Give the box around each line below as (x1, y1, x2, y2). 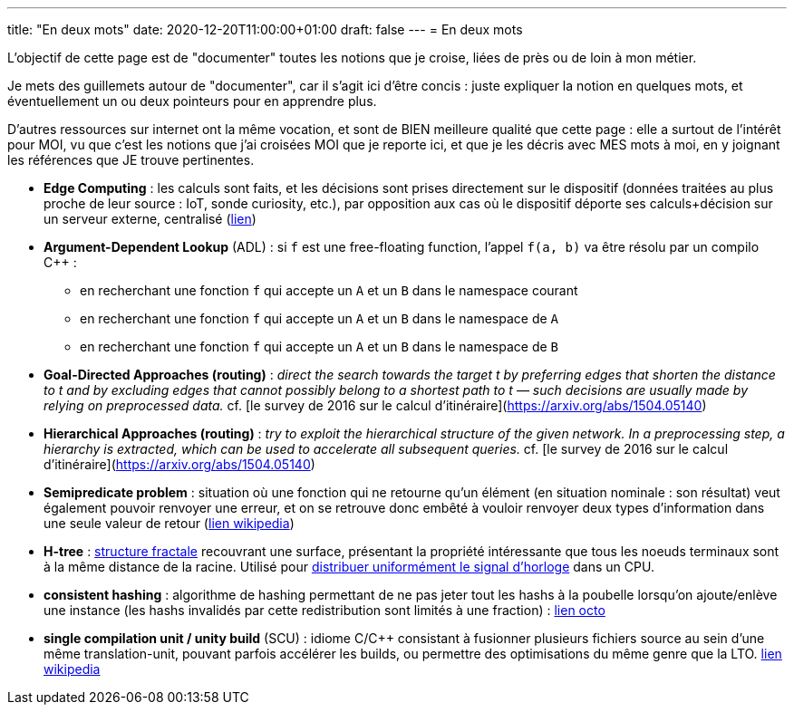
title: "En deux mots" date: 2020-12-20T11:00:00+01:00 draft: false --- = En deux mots (7, 22, 523, 37)
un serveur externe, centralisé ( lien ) (44, 211, 257, 226)
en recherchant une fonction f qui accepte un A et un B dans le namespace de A (80, 311, 558, 326)
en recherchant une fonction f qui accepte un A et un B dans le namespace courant (80, 283, 578, 298)
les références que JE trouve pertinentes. (7, 152, 255, 168)
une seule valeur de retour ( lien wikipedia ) (44, 515, 295, 531)
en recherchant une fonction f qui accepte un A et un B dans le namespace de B (80, 339, 558, 354)
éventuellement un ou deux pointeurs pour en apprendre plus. (7, 93, 377, 109)
